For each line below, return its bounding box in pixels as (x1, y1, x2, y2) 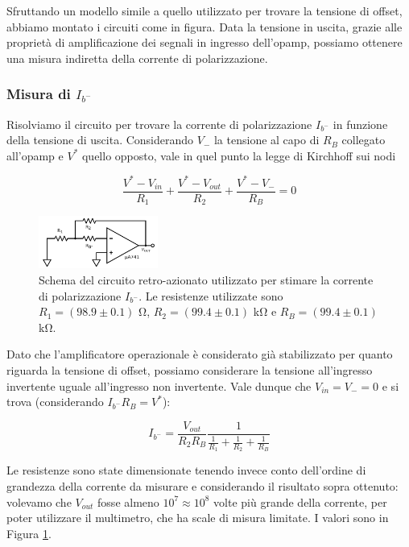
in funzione (333, 115, 388, 132)
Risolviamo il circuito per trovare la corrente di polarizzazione (6, 115, 312, 132)
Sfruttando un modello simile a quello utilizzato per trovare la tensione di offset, (6, 2, 403, 19)
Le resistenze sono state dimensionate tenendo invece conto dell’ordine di (6, 462, 366, 479)
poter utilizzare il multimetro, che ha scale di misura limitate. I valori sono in (6, 509, 389, 526)
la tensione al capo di (213, 131, 320, 148)
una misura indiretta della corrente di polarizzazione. (6, 49, 268, 66)
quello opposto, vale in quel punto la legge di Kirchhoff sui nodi (81, 147, 396, 164)
